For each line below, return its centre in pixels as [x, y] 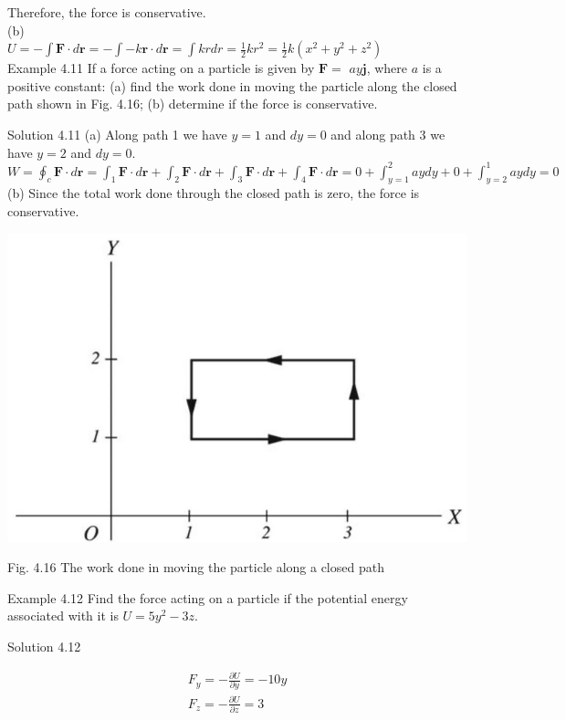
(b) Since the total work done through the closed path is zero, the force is [214, 193]
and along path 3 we [388, 134]
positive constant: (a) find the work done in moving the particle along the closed [232, 85]
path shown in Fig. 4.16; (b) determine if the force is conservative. [193, 104]
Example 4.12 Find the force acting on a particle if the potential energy [208, 597]
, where [387, 68]
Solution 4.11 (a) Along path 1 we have [117, 134]
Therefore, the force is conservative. [107, 12]
